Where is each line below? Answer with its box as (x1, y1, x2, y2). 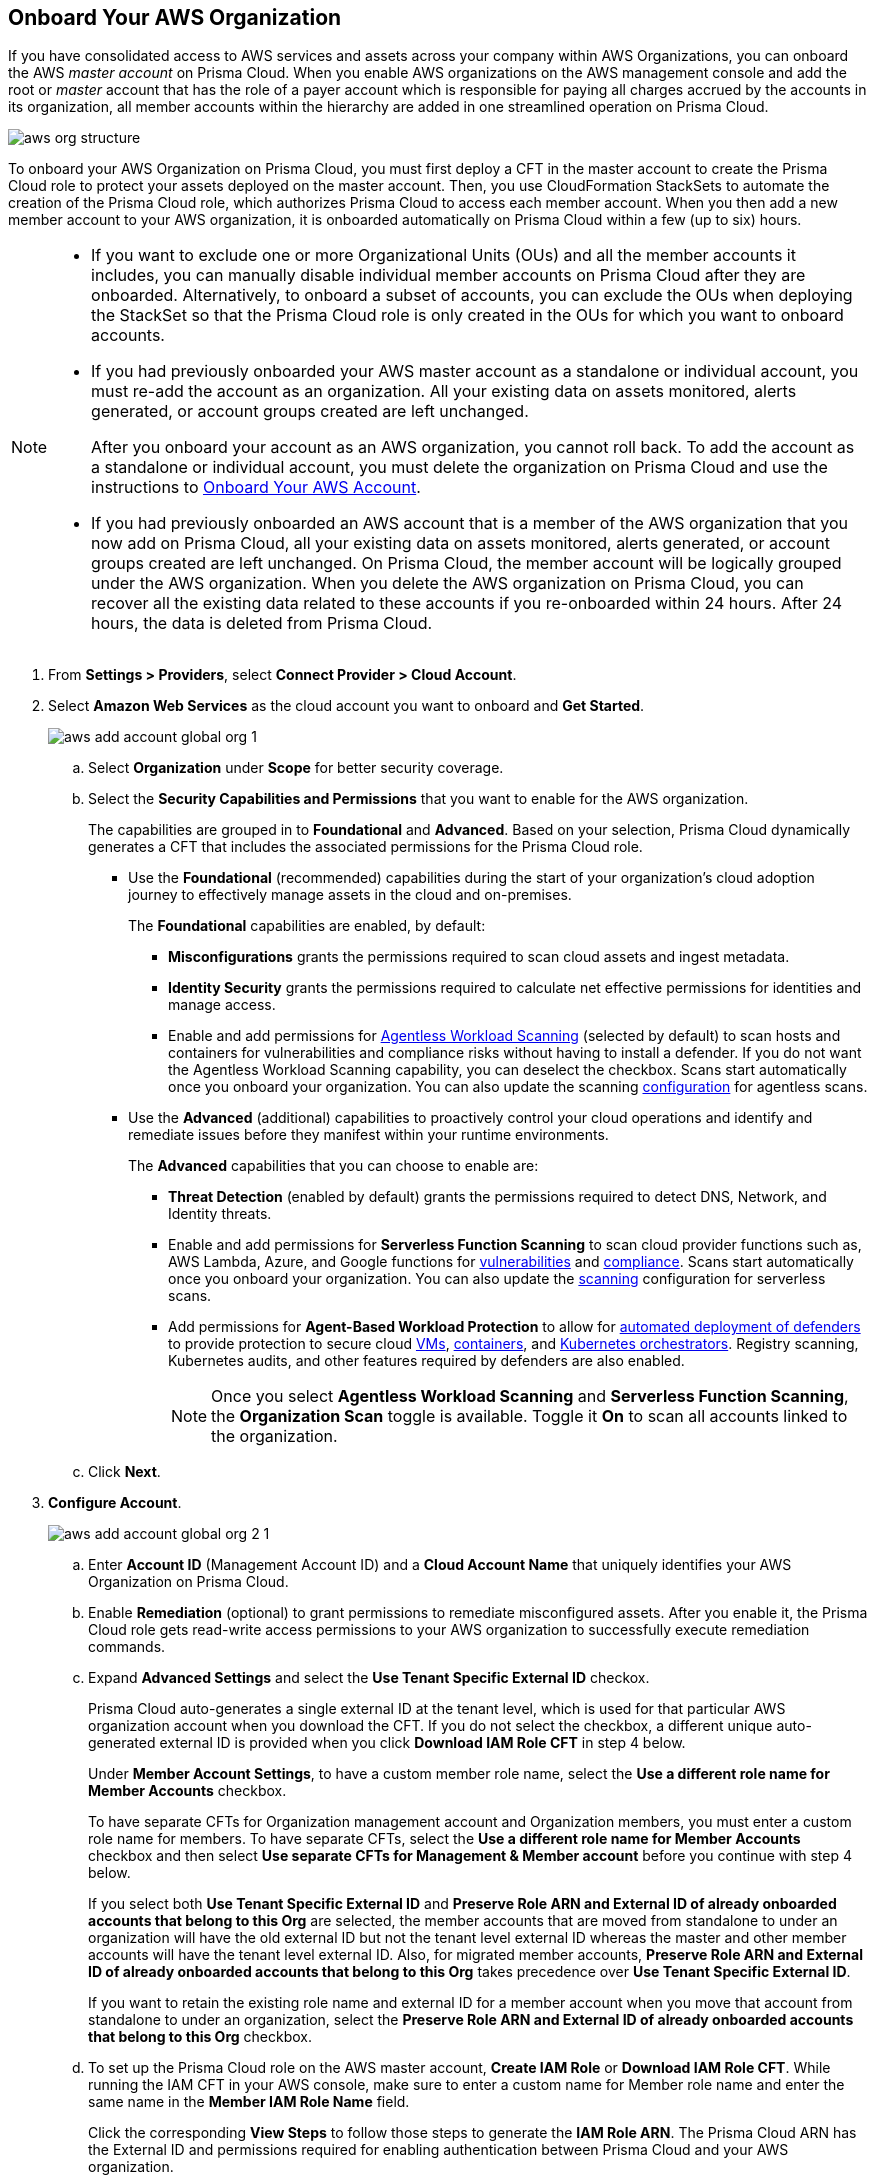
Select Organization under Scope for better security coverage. (88, 759, 504, 777)
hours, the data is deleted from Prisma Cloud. (91, 613, 433, 634)
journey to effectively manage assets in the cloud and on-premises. (128, 886, 572, 904)
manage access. (168, 996, 276, 1014)
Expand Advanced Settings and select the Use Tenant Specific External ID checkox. (88, 1669, 650, 1687)
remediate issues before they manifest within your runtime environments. (128, 1126, 609, 1144)
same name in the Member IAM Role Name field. (88, 2093, 410, 2111)
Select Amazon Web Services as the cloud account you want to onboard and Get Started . (48, 697, 645, 715)
